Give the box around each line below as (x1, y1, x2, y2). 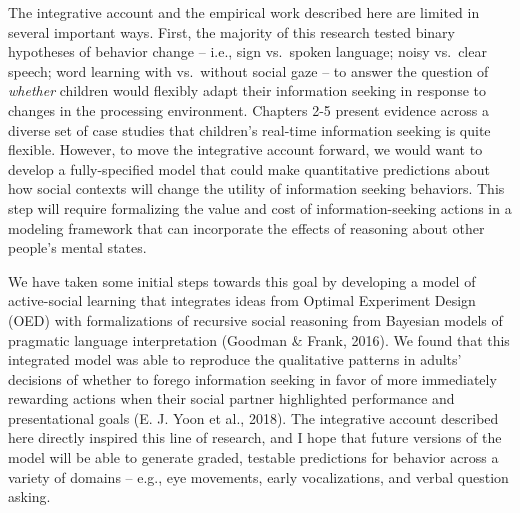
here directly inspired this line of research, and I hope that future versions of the (8, 427, 502, 448)
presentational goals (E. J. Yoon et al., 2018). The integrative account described (8, 407, 499, 428)
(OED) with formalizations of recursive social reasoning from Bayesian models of (8, 309, 503, 330)
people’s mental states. (8, 237, 147, 258)
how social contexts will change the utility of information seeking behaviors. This (8, 178, 505, 199)
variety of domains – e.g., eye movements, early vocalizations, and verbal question (8, 466, 509, 487)
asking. (8, 486, 51, 507)
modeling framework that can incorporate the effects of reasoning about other (8, 217, 485, 238)
